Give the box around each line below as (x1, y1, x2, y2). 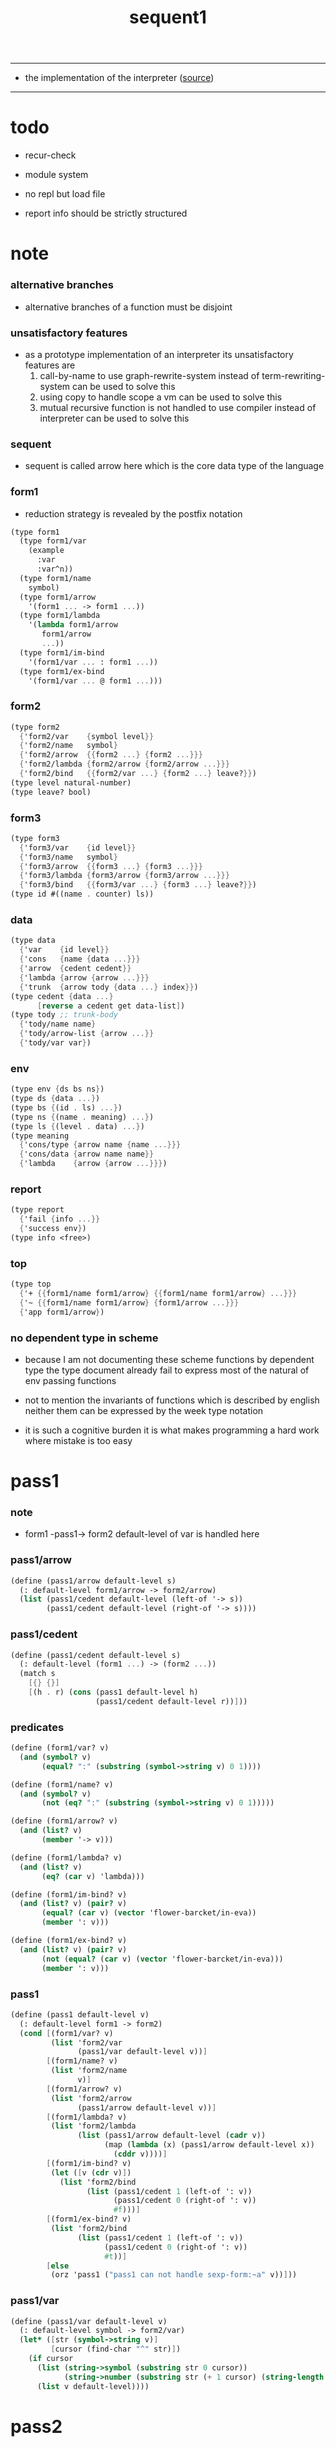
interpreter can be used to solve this (39, 412, 190, 424)
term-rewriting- (261, 369, 326, 381)
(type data (10, 936, 56, 946)
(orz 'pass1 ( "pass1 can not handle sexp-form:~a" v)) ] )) (50, 2270, 298, 2280)
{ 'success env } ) (19, 1224, 87, 1234)
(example (28, 546, 65, 556)
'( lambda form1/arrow (28, 620, 118, 630)
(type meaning (10, 1131, 70, 1141)
